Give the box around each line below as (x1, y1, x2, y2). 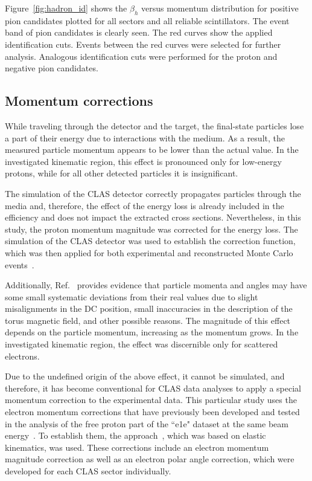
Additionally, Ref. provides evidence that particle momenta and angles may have (5, 279, 307, 291)
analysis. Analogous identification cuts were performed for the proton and (5, 50, 278, 62)
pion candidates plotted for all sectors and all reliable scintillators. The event (5, 14, 290, 27)
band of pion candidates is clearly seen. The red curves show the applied (5, 26, 273, 39)
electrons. (5, 349, 40, 362)
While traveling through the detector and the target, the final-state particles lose (5, 119, 304, 132)
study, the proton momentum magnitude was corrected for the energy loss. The (5, 222, 298, 235)
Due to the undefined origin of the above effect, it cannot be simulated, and (5, 370, 285, 383)
